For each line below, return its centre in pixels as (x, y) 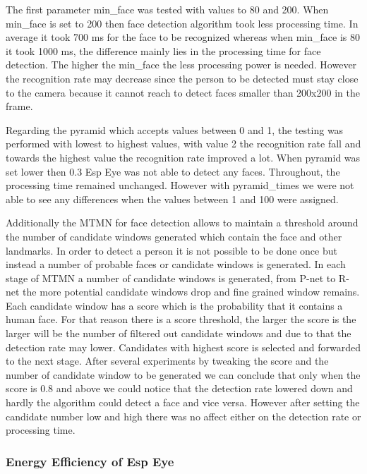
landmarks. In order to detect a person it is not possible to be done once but (172, 250)
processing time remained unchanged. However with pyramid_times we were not (180, 185)
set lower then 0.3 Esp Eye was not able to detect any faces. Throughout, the (173, 171)
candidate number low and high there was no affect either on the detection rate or (183, 416)
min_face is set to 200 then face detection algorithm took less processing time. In (182, 23)
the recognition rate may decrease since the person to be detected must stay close (182, 78)
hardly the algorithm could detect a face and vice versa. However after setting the (183, 402)
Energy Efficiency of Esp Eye (90, 461)
